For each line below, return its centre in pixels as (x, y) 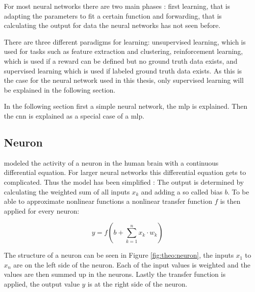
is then (230, 201)
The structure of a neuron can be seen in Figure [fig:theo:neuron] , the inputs (119, 255)
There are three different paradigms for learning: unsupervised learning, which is (125, 41)
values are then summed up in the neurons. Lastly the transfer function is (115, 274)
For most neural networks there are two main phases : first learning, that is (117, 6)
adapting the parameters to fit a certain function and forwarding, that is (113, 15)
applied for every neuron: (42, 210)
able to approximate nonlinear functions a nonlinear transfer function (108, 201)
